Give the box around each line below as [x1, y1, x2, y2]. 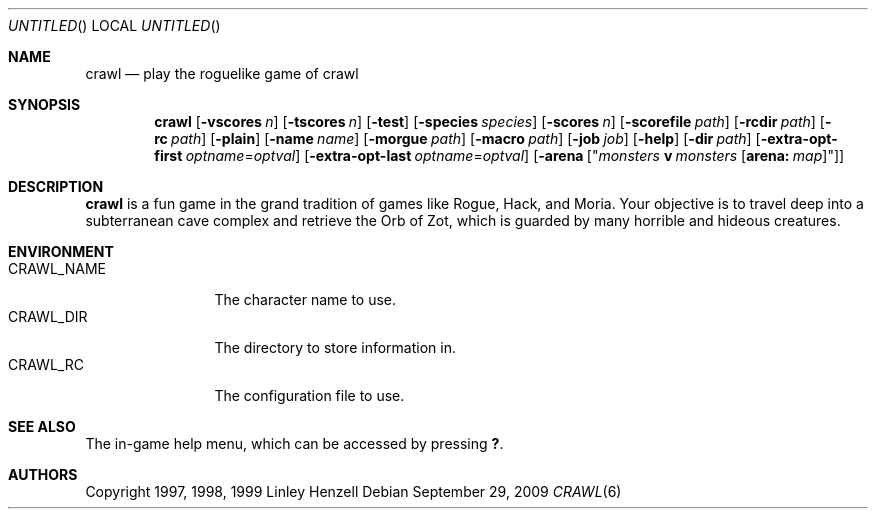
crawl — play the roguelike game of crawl [85, 65, 359, 82]
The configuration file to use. [214, 387, 405, 404]
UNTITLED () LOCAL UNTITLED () [8, 17, 221, 34]
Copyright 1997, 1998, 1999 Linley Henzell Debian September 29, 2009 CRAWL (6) [85, 483, 622, 500]
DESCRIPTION [8, 178, 104, 195]
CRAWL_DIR [8, 308, 88, 325]
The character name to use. [214, 291, 397, 308]
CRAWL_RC [8, 356, 84, 373]
